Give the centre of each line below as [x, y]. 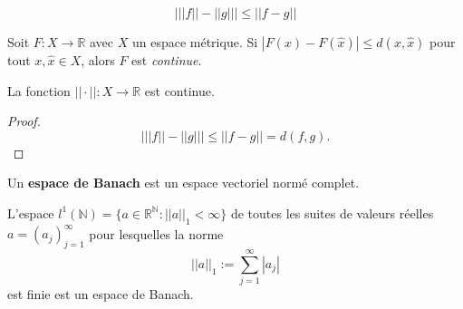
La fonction [39, 90]
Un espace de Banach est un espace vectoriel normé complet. [183, 183]
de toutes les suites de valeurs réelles [332, 212]
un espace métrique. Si [195, 42]
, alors [98, 60]
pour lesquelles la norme [156, 233]
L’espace [31, 212]
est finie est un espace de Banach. [101, 294]
